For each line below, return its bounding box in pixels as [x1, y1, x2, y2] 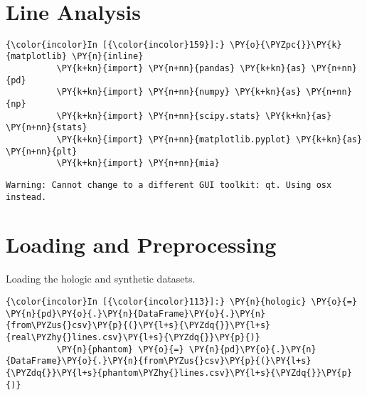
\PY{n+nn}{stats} [6, 122, 87, 133]
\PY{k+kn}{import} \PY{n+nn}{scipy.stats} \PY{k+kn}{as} [56, 110, 332, 121]
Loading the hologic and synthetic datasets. [6, 271, 196, 286]
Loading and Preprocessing [6, 230, 277, 259]
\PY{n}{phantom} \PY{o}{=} [56, 344, 184, 354]
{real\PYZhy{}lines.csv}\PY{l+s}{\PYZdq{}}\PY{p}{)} [6, 332, 260, 342]
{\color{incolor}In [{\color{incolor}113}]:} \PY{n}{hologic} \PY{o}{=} [6, 296, 357, 307]
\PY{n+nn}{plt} [6, 146, 78, 157]
